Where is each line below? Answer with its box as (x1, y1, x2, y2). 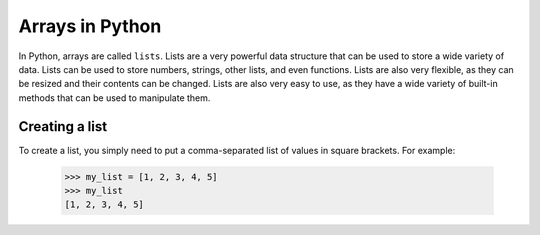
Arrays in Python (18, 15, 162, 37)
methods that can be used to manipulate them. (18, 91, 211, 104)
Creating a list (18, 118, 108, 135)
